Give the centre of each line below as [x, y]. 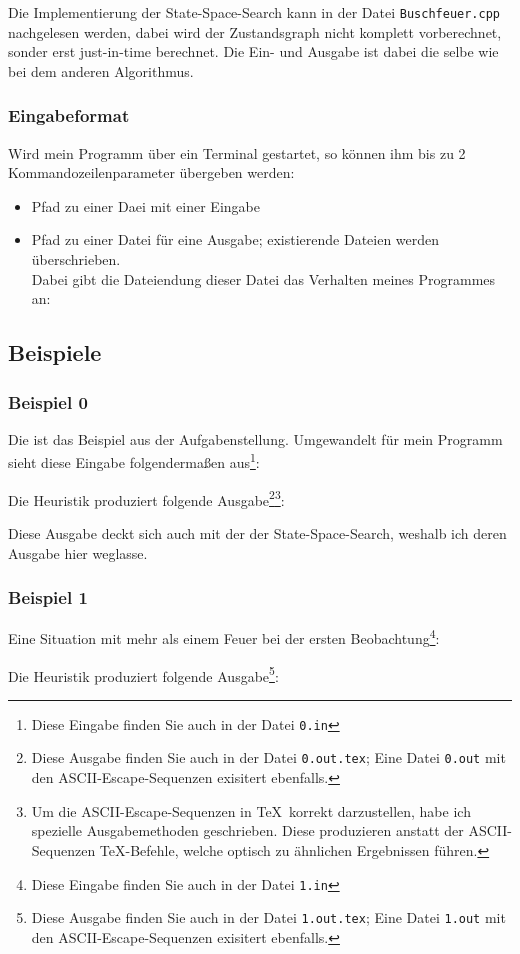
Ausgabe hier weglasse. [78, 552]
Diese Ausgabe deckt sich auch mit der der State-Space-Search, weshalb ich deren [257, 532]
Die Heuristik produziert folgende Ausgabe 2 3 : [146, 498]
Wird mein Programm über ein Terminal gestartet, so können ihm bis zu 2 [237, 152]
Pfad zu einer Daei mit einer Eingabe [145, 205]
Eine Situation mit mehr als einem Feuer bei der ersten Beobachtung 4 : [224, 636]
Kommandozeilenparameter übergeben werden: [151, 172]
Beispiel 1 [48, 597]
